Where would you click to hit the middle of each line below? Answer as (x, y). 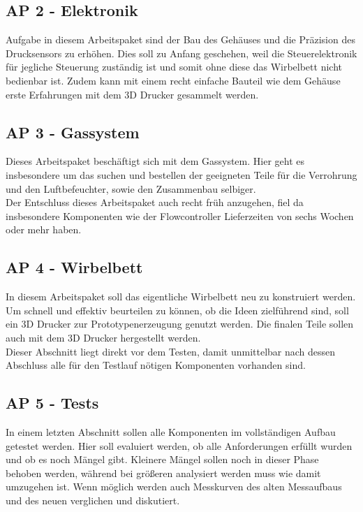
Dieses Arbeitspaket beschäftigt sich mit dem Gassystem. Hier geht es (155, 161)
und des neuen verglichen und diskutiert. (93, 500)
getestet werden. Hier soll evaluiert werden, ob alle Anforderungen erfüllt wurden (179, 445)
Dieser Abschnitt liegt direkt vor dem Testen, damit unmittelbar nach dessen (171, 351)
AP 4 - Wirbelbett (74, 267)
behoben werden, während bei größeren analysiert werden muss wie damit (163, 473)
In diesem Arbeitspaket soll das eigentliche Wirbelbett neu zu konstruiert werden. (181, 297)
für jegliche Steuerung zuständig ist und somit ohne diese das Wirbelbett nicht (174, 67)
